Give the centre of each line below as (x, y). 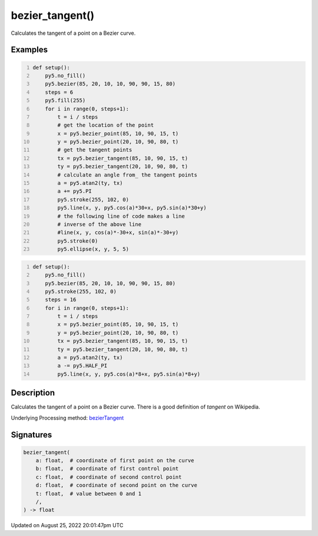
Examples (29, 50)
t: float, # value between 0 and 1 (88, 493)
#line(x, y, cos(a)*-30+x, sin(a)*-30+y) (118, 233)
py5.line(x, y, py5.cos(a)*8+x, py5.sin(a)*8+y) (129, 374)
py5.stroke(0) (78, 241)
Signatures (32, 435)
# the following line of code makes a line (121, 216)
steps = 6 (59, 92)
